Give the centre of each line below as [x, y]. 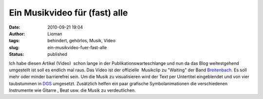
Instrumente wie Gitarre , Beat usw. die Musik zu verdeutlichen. [72, 90]
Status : [17, 54]
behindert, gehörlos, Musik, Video [82, 41]
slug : [14, 47]
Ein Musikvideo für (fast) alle [68, 13]
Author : [17, 33]
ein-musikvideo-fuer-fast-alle [77, 47]
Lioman [55, 33]
